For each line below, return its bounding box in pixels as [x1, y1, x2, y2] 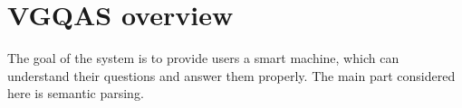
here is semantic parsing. [7, 84, 144, 103]
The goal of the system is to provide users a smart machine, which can [7, 49, 399, 67]
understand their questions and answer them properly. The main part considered [7, 66, 456, 85]
